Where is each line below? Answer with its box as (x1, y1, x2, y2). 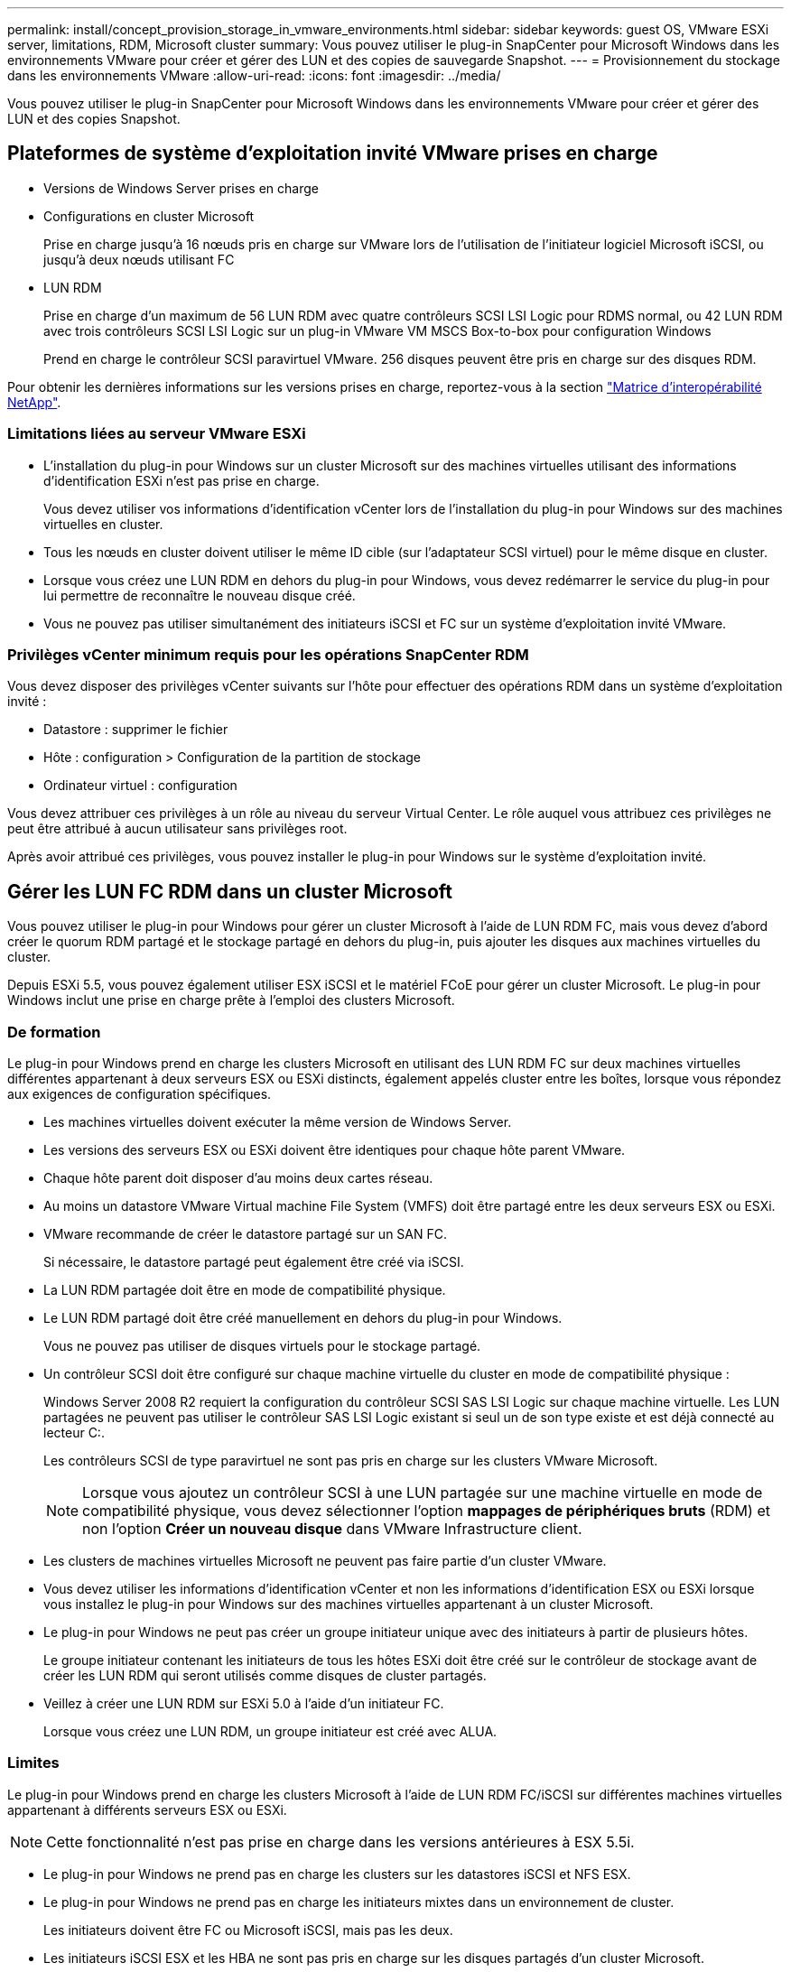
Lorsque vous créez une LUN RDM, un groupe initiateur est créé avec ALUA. (43, 1723, 498, 1739)
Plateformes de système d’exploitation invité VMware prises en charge (7, 142, 658, 165)
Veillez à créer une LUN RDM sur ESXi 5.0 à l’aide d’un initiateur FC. (43, 1695, 444, 1711)
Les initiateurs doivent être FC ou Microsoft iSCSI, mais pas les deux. (43, 1921, 453, 1938)
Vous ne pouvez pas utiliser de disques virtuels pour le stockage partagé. (43, 1337, 481, 1353)
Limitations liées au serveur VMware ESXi (7, 424, 306, 443)
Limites (7, 1753, 60, 1772)
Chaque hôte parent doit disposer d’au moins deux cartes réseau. (43, 1169, 433, 1186)
